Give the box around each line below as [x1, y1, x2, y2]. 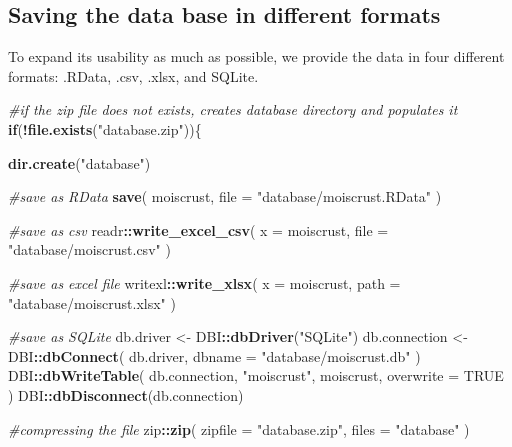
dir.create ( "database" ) [8, 152, 151, 173]
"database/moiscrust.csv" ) [8, 239, 171, 260]
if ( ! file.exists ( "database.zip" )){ [8, 118, 202, 139]
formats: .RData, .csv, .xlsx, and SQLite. [8, 65, 259, 86]
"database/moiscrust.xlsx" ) [8, 292, 176, 313]
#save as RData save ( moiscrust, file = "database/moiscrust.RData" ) [8, 186, 442, 207]
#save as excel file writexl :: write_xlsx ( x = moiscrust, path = [8, 272, 401, 293]
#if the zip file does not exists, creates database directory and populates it [8, 99, 458, 120]
